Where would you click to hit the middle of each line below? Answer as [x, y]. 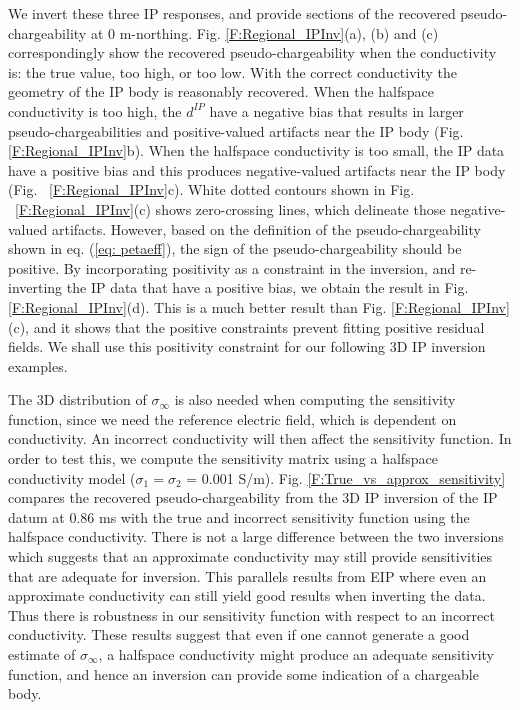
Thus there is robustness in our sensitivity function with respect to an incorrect [251, 614]
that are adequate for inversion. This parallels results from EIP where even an [247, 575]
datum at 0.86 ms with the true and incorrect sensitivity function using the [239, 516]
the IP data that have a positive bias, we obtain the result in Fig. [267, 287]
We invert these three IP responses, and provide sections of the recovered [232, 13]
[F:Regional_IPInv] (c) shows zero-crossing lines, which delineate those [230, 208]
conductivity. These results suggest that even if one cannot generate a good [239, 634]
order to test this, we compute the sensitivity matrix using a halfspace [223, 458]
